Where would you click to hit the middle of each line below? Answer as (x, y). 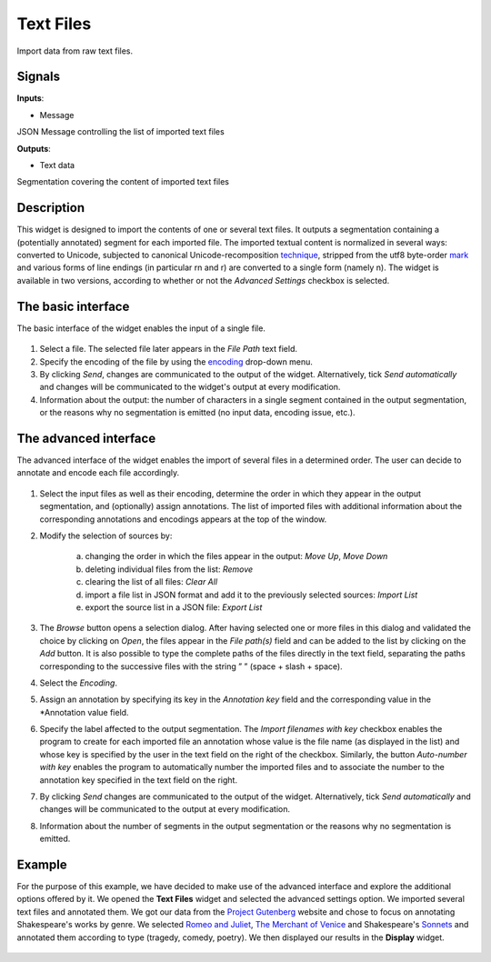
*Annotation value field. (84, 712)
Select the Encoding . (79, 683)
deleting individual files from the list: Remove (169, 569)
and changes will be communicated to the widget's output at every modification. (190, 387)
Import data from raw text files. (75, 51)
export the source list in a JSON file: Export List (174, 607)
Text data (57, 165)
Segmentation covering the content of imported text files (123, 182)
